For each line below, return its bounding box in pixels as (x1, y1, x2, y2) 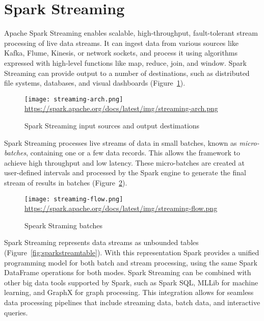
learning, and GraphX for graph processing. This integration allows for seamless (4, 287, 254, 298)
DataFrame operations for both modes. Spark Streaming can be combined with (4, 267, 251, 278)
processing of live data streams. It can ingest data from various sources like (4, 37, 239, 48)
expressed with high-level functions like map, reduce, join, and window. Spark (4, 57, 247, 68)
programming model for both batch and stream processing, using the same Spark (4, 257, 257, 267)
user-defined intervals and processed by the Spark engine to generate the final (4, 167, 246, 178)
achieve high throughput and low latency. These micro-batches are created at (4, 157, 245, 168)
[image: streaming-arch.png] (24, 95, 123, 103)
